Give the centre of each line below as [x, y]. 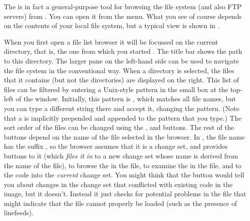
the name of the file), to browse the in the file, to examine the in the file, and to [123, 165]
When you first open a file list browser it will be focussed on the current [111, 41]
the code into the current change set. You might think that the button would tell [124, 175]
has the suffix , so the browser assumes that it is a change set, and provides [116, 146]
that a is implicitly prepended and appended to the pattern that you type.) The [123, 118]
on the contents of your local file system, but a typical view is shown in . [112, 25]
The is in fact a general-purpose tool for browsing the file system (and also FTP [123, 6]
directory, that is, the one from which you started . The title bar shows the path [123, 51]
